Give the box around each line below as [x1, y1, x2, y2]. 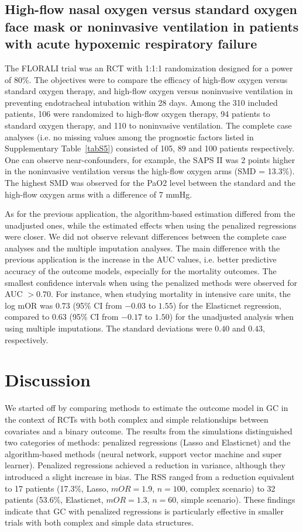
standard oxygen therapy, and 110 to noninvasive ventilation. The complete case [5, 119, 292, 131]
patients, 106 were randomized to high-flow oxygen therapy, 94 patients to [5, 108, 270, 120]
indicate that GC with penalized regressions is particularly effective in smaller [5, 505, 284, 517]
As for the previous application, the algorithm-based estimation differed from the [5, 208, 295, 220]
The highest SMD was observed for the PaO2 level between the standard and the [5, 176, 296, 188]
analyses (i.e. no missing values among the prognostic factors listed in [5, 130, 254, 143]
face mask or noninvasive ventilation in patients [5, 17, 299, 35]
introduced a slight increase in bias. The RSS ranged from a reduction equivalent [5, 470, 295, 482]
